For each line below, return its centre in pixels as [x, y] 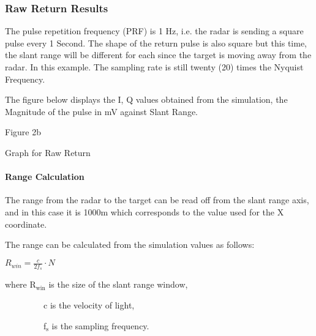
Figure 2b [23, 132]
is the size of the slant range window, [118, 284]
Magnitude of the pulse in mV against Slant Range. [101, 111]
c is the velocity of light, [89, 305]
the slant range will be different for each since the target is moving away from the [158, 55]
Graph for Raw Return [48, 152]
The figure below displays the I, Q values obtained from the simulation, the [146, 99]
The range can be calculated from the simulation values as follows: [130, 245]
